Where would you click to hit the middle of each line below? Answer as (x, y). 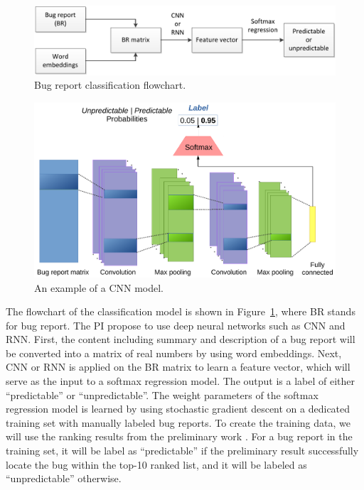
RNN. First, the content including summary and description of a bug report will (181, 339)
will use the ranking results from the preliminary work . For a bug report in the (179, 436)
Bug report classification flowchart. (110, 85)
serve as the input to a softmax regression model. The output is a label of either (180, 381)
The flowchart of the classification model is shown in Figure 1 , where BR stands (181, 311)
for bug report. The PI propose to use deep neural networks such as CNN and (176, 325)
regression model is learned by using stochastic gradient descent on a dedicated (178, 409)
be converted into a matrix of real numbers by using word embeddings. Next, (174, 353)
